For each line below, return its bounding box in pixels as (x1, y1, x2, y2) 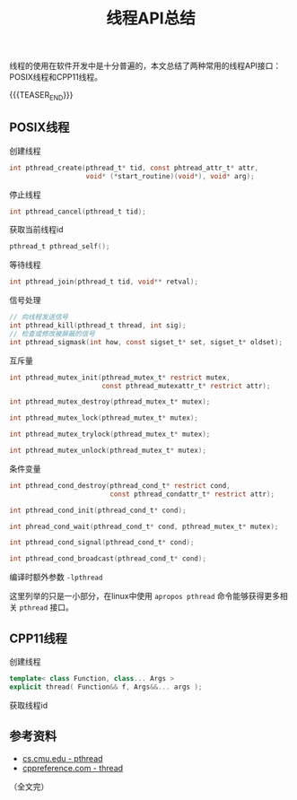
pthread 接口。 (19, 602, 74, 613)
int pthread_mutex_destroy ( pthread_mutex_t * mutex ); (9, 397, 211, 406)
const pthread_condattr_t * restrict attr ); (109, 490, 275, 499)
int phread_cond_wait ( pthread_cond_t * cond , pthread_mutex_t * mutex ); (9, 522, 279, 531)
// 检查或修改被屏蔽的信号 (9, 329, 96, 338)
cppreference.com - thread (22, 762, 124, 773)
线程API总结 (106, 8, 196, 29)
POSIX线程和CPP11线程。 (9, 72, 103, 83)
